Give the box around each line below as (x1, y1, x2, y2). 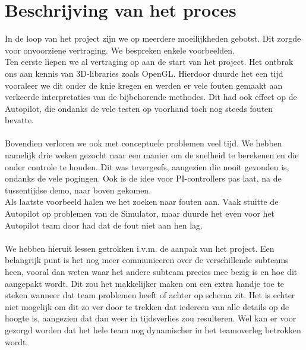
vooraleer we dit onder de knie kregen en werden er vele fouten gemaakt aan (5, 79, 283, 91)
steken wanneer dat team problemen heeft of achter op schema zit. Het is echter (5, 289, 295, 301)
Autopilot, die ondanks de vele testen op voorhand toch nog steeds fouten (5, 102, 273, 114)
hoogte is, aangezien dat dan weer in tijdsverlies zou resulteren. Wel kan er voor (5, 312, 296, 324)
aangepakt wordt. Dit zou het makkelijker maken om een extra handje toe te (5, 277, 285, 289)
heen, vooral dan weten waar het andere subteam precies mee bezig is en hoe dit (5, 265, 298, 277)
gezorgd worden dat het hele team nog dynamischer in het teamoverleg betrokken (5, 323, 301, 336)
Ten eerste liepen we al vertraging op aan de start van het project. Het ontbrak (5, 55, 294, 68)
